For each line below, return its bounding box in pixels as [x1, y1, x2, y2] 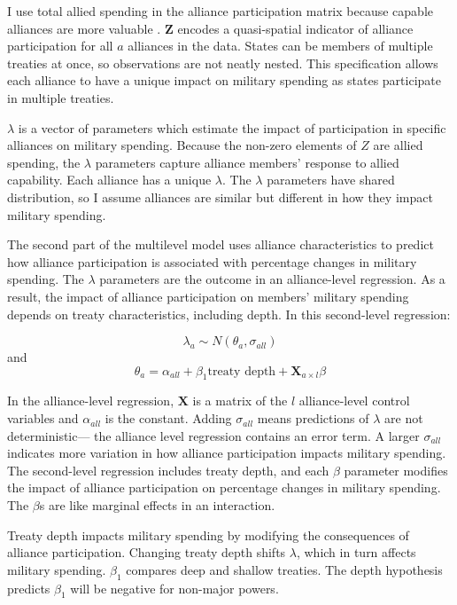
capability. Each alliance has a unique [7, 170, 212, 189]
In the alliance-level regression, [7, 391, 174, 410]
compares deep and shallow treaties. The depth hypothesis [126, 560, 443, 578]
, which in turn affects [296, 543, 416, 562]
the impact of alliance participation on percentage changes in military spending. [7, 478, 441, 497]
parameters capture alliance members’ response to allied [95, 153, 399, 171]
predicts [7, 578, 50, 597]
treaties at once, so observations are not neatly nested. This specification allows [7, 53, 438, 72]
